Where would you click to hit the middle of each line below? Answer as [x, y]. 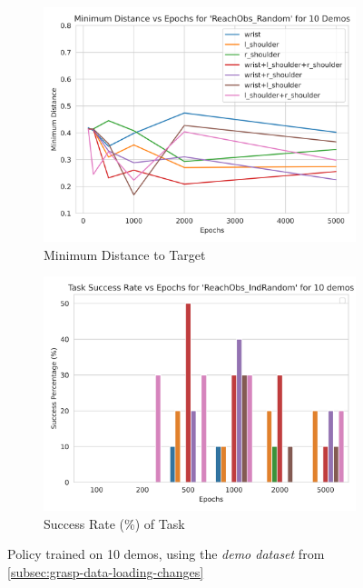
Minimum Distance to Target [125, 254]
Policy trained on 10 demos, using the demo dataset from [166, 554]
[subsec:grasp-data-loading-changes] [106, 571]
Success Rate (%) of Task [114, 523]
